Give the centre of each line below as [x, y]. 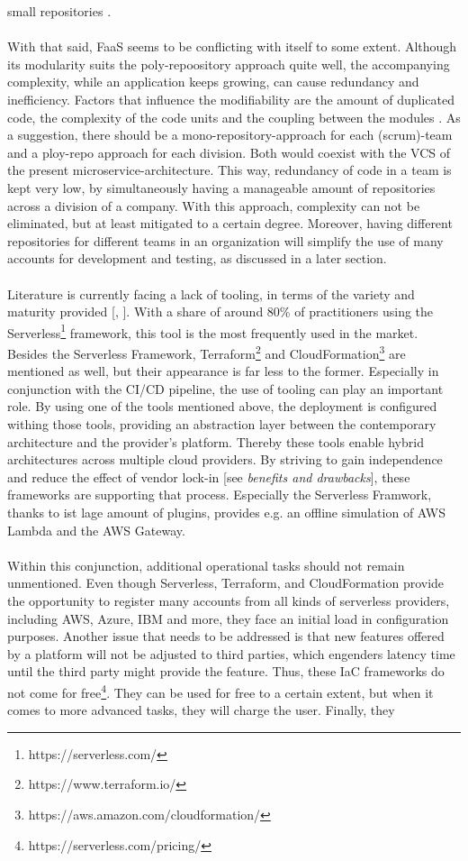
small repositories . [59, 11]
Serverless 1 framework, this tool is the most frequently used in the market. [213, 331]
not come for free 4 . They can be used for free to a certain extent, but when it [220, 691]
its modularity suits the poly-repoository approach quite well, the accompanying [229, 64]
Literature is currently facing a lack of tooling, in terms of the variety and [211, 293]
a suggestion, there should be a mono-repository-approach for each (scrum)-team [230, 135]
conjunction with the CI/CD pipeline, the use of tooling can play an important [225, 388]
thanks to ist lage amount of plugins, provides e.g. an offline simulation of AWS [226, 512]
